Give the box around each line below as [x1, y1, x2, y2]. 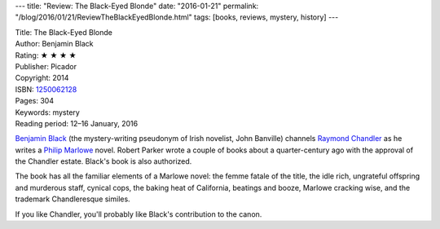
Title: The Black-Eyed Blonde [15, 27, 113, 37]
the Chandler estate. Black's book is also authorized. [15, 156, 192, 166]
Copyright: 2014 [15, 73, 69, 83]
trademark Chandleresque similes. [15, 194, 130, 204]
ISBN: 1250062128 [15, 84, 77, 94]
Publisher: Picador [15, 61, 77, 71]
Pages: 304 [15, 96, 55, 106]
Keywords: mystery [15, 107, 81, 117]
